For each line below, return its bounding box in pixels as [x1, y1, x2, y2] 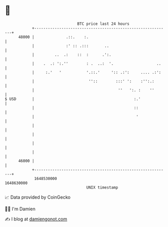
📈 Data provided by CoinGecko [5, 194, 71, 200]
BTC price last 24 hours [77, 21, 130, 26]
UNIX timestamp [86, 185, 118, 190]
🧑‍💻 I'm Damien [5, 206, 36, 212]
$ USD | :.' [5, 96, 141, 102]
